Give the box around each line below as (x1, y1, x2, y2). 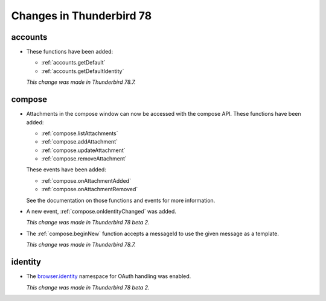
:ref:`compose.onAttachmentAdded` (41, 177, 131, 184)
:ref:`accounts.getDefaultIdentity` (41, 67, 124, 75)
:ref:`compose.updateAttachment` (41, 147, 126, 154)
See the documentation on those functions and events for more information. (26, 197, 216, 204)
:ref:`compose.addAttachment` (41, 138, 118, 145)
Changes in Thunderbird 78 (11, 9, 152, 22)
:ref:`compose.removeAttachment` (41, 155, 127, 162)
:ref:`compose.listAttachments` (41, 130, 118, 137)
